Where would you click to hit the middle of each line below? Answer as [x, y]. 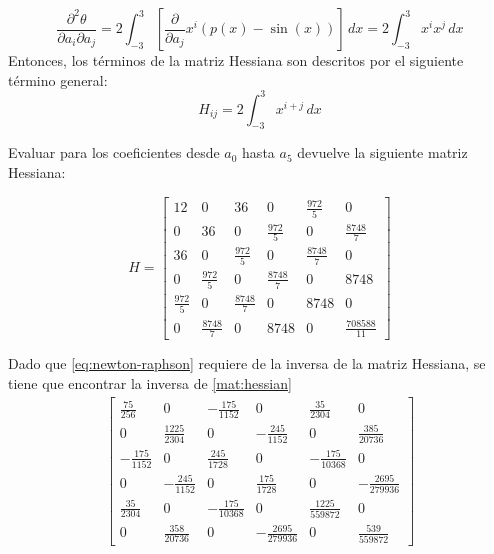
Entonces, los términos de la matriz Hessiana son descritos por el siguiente [236, 60]
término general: [58, 79]
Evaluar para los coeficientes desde [114, 152]
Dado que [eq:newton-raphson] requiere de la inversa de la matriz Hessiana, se [247, 363]
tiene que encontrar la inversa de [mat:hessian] [150, 382]
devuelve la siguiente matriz [382, 152]
